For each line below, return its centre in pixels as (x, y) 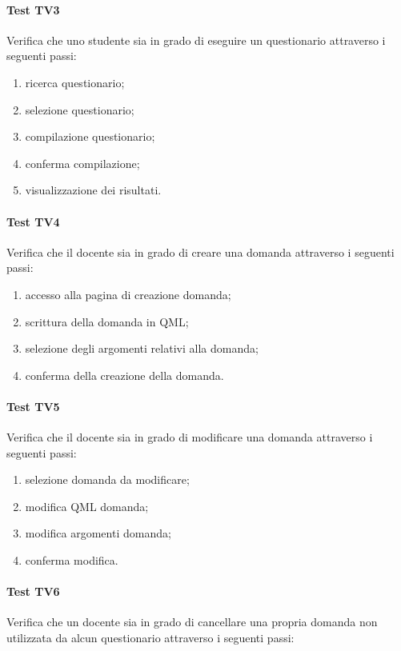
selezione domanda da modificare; (107, 479)
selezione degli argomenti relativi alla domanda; (142, 348)
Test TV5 (33, 406)
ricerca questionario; (75, 82)
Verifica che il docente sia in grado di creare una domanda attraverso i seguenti (200, 252)
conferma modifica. (72, 560)
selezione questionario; (80, 109)
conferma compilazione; (82, 163)
